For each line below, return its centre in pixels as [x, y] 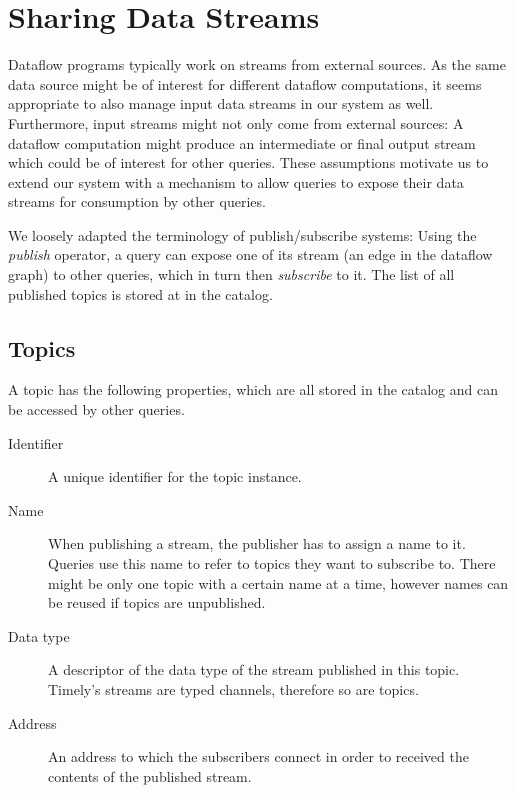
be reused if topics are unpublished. [157, 602]
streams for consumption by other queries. [137, 201]
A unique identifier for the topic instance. [175, 476]
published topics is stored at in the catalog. [140, 293]
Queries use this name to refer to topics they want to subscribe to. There [272, 563]
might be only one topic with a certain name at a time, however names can [278, 582]
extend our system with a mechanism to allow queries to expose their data [236, 181]
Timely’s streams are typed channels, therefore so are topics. [233, 688]
